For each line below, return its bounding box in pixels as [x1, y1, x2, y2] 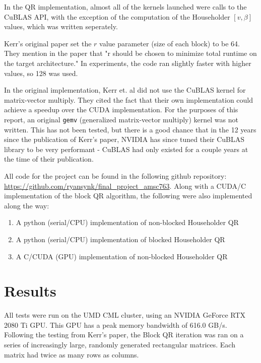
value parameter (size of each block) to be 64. [99, 38, 240, 48]
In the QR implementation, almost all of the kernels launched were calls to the [4, 2, 247, 12]
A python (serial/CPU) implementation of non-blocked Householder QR [16, 217, 239, 228]
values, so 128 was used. [4, 67, 78, 78]
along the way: [4, 200, 49, 210]
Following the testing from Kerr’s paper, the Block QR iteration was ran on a [4, 329, 244, 340]
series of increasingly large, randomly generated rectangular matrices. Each [4, 339, 235, 350]
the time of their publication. [4, 154, 94, 164]
